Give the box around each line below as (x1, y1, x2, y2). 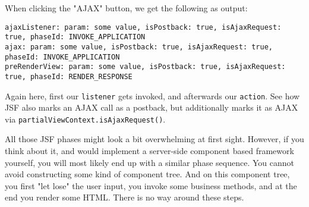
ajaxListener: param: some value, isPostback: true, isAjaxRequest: (5, 23, 282, 32)
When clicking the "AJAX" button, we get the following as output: (5, 2, 248, 14)
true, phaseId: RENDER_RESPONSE (5, 72, 133, 81)
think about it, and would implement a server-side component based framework (5, 145, 294, 157)
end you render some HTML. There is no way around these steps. (5, 191, 244, 203)
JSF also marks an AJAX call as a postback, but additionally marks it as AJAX (5, 101, 298, 114)
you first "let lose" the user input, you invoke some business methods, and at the (5, 179, 297, 192)
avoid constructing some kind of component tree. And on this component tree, (5, 168, 290, 180)
